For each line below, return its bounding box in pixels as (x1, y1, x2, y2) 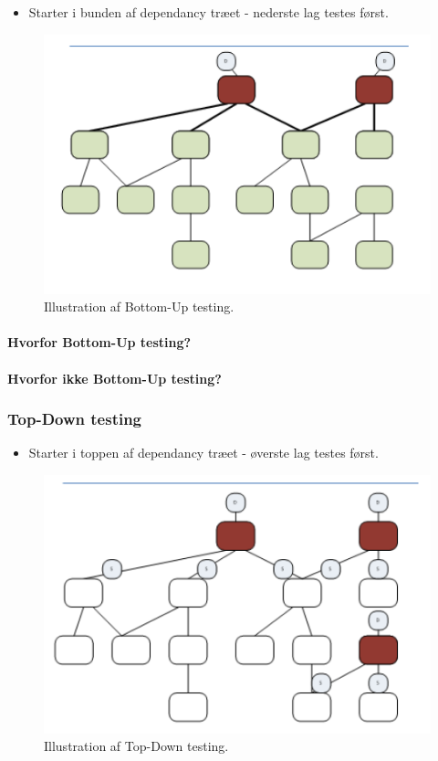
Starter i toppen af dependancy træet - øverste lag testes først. (28, 443, 379, 462)
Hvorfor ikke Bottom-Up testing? (7, 368, 222, 387)
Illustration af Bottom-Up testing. (44, 297, 235, 316)
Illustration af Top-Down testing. (44, 736, 229, 756)
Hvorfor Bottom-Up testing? (7, 333, 192, 352)
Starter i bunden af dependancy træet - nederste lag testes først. (28, 3, 389, 21)
